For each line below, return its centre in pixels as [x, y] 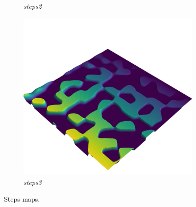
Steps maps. [22, 198]
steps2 [33, 6]
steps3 [33, 182]
